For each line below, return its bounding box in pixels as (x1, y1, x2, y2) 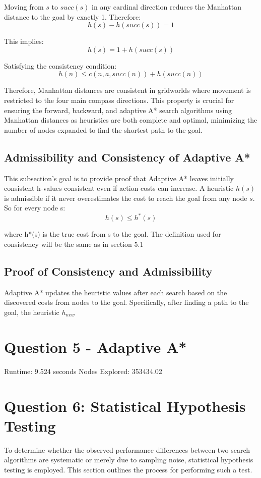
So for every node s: (4, 202, 66, 213)
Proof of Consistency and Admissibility (4, 263, 213, 279)
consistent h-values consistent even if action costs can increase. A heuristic (4, 183, 234, 193)
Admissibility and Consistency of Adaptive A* (4, 149, 250, 165)
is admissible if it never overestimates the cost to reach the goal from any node (4, 192, 247, 203)
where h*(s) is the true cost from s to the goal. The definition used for (4, 229, 221, 239)
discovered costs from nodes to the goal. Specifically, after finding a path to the (4, 297, 249, 307)
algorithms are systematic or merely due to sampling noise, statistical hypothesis (4, 454, 253, 465)
